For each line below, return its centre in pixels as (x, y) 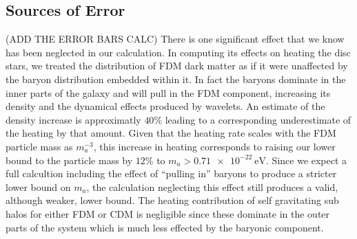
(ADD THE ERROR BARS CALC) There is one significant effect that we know (175, 39)
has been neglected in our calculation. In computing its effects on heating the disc (178, 52)
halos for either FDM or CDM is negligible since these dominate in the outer (168, 213)
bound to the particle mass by (69, 160)
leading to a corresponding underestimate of (258, 119)
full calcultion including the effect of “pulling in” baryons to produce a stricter (171, 173)
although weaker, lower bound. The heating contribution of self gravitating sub (172, 200)
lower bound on (38, 186)
